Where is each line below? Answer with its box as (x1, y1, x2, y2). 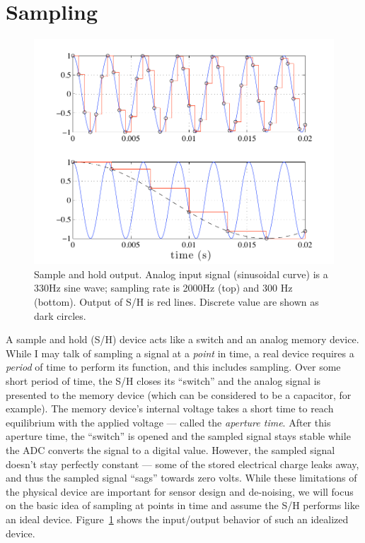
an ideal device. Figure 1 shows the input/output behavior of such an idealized (6, 511, 349, 526)
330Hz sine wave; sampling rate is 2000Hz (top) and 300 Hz (34, 280, 293, 295)
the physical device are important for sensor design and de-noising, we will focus (6, 484, 354, 499)
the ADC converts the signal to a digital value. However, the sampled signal (6, 442, 335, 457)
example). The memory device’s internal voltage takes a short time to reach (6, 401, 334, 416)
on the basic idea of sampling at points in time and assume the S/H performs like (6, 498, 359, 513)
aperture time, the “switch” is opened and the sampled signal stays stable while (6, 429, 351, 443)
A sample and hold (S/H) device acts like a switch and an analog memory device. (6, 332, 359, 347)
